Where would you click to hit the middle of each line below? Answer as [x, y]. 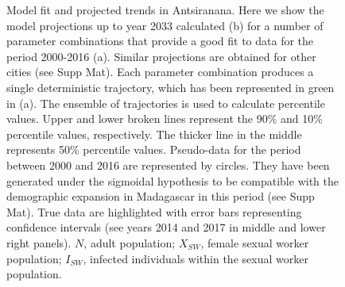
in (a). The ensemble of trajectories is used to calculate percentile [166, 103]
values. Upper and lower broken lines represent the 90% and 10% [165, 119]
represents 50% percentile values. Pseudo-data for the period [154, 149]
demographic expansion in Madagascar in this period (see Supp [161, 196]
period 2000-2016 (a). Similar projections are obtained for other [161, 56]
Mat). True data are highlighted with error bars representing [154, 211]
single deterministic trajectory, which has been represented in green [171, 87]
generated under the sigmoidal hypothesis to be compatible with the [172, 180]
